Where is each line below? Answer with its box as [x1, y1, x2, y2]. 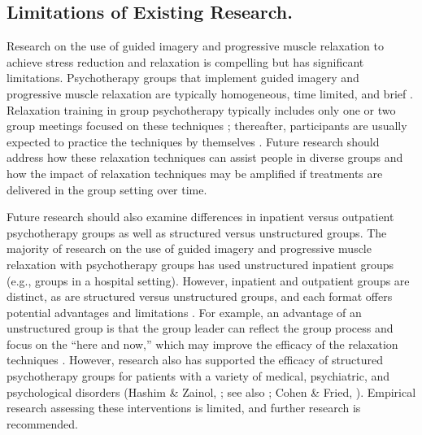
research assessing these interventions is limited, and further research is [7, 399, 361, 416]
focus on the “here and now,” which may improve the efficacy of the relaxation [7, 335, 398, 352]
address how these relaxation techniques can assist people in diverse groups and [7, 149, 403, 166]
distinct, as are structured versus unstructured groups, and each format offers [7, 288, 393, 305]
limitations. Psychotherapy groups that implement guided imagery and [7, 69, 359, 86]
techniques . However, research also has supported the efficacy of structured [7, 351, 384, 368]
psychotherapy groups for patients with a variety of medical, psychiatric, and [7, 368, 390, 385]
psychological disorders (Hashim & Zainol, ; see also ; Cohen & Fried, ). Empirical [7, 383, 416, 400]
